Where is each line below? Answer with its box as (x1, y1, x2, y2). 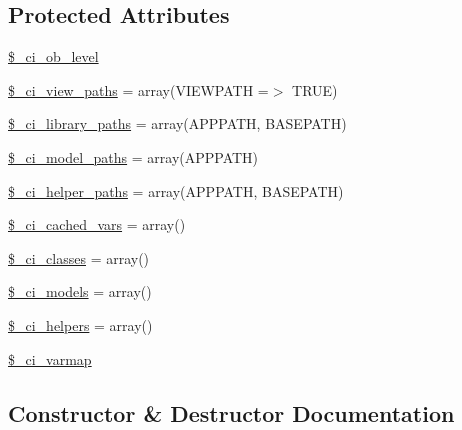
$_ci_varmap (8, 348, 92, 369)
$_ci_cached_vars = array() (8, 214, 186, 235)
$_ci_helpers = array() (8, 314, 153, 335)
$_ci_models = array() (8, 281, 152, 302)
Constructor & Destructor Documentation (8, 397, 455, 428)
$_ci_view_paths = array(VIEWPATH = (8, 79, 269, 100)
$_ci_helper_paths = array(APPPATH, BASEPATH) (8, 180, 344, 201)
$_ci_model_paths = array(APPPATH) (8, 146, 259, 167)
